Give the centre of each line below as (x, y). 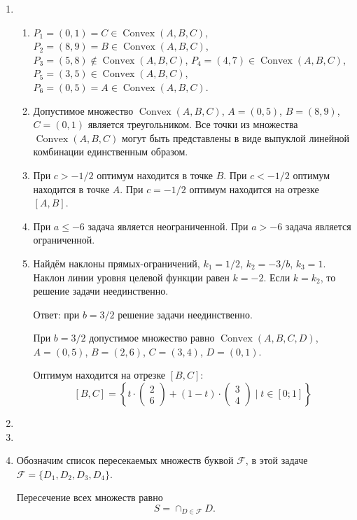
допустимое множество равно (152, 338)
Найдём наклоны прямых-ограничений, (117, 263)
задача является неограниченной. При (168, 226)
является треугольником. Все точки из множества (193, 124)
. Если (277, 277)
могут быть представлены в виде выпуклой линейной (236, 138)
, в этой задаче (276, 460)
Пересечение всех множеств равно (90, 497)
